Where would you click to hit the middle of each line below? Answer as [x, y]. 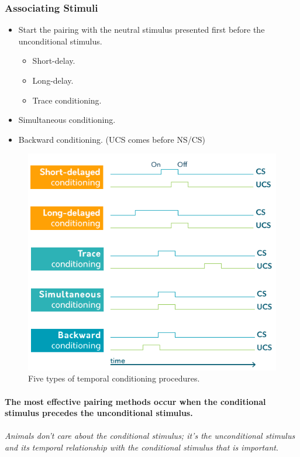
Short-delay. [54, 61]
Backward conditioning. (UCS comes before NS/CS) [112, 139]
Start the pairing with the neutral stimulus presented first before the [142, 30]
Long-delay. [53, 80]
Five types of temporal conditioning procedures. [114, 378]
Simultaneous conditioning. [67, 120]
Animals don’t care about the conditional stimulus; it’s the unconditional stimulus [150, 436]
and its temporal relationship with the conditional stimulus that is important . [142, 447]
